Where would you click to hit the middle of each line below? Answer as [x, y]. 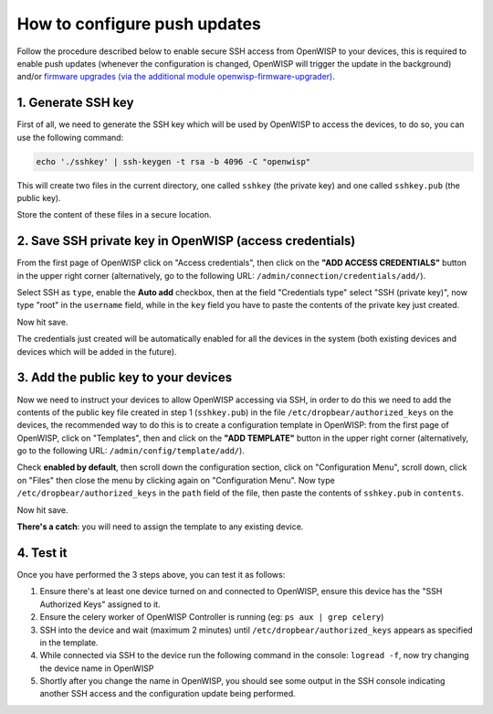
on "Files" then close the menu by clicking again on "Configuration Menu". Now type [176, 480]
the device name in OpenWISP [97, 668]
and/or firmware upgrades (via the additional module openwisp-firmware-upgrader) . [176, 77]
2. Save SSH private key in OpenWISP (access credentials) [186, 241]
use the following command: [70, 137]
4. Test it [42, 553]
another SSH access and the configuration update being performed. [168, 694]
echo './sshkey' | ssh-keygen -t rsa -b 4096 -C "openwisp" [173, 161]
